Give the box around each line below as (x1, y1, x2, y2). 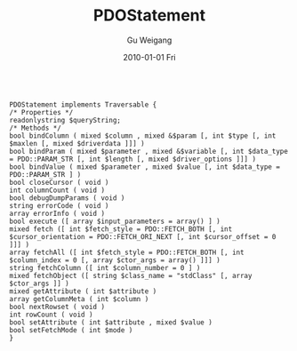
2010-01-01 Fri (123, 52, 176, 62)
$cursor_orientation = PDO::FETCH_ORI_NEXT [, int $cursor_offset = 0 (9, 232, 277, 241)
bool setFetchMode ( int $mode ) (9, 325, 133, 334)
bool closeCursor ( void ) (9, 178, 109, 187)
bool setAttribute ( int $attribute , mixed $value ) (9, 317, 213, 327)
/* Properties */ (9, 108, 74, 116)
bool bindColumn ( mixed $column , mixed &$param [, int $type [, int (9, 131, 277, 140)
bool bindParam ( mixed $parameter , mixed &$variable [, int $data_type (9, 147, 289, 156)
